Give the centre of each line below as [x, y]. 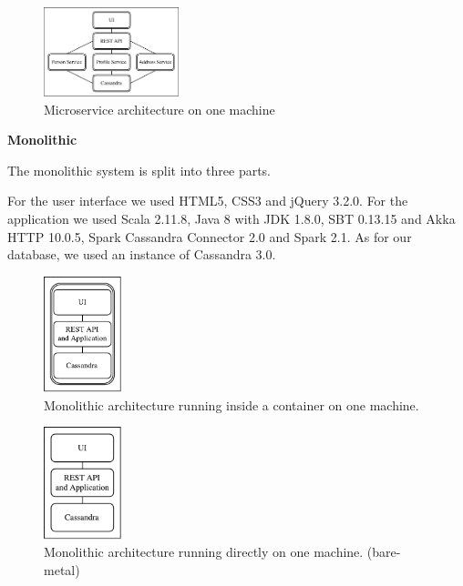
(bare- [384, 552]
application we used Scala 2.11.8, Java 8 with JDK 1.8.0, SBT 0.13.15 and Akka [231, 218]
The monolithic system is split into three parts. [139, 170]
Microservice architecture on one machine [159, 109]
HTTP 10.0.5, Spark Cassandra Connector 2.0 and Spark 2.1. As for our [210, 236]
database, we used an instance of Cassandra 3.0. [142, 254]
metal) [62, 570]
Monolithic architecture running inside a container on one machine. [231, 404]
